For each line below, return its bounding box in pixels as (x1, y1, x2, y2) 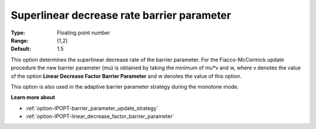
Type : (11, 29, 26, 36)
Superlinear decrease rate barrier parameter (11, 9, 231, 22)
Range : (11, 37, 29, 44)
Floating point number (57, 29, 111, 36)
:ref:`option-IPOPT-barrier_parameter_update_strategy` (25, 104, 159, 111)
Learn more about (11, 94, 56, 101)
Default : (11, 46, 32, 53)
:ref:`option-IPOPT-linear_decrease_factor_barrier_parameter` (25, 113, 174, 120)
